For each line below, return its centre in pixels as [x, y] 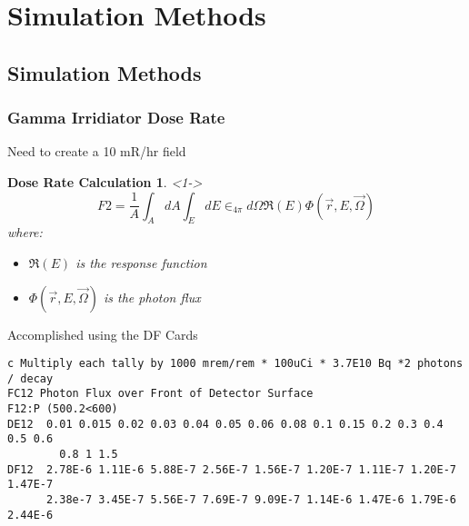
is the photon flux [152, 297]
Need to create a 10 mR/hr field [97, 151]
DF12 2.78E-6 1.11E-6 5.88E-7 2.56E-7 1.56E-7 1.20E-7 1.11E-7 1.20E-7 [232, 469]
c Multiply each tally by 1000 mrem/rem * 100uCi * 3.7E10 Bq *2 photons [235, 364]
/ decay [30, 378]
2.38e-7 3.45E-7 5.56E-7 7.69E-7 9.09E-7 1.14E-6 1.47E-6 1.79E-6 [251, 500]
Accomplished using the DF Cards [103, 334]
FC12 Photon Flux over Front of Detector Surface [160, 394]
